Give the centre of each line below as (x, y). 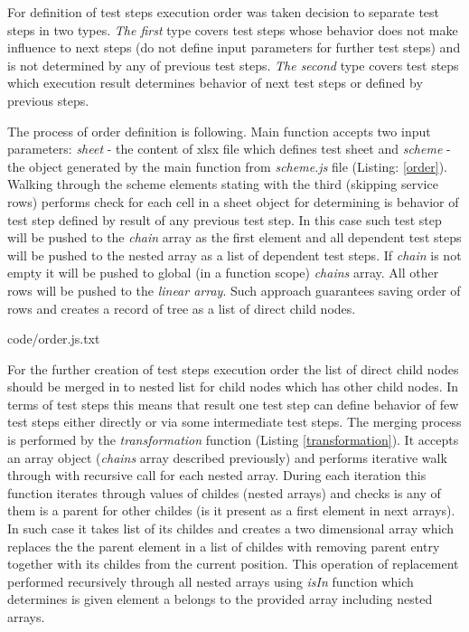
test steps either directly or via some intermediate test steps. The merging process (234, 422)
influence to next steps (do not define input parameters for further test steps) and (234, 47)
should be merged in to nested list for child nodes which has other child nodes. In (233, 387)
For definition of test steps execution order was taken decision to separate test (224, 12)
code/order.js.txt (54, 339)
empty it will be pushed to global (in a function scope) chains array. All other (223, 273)
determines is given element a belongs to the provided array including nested (220, 599)
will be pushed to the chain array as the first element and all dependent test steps (234, 237)
